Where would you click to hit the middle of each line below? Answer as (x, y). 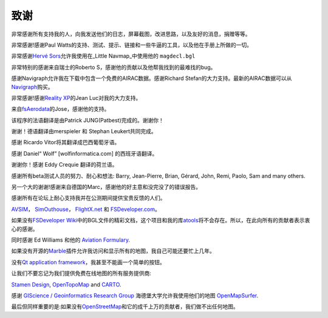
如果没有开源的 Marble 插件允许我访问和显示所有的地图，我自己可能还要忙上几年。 (113, 251)
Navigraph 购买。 (32, 87)
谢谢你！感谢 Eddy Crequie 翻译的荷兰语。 (64, 165)
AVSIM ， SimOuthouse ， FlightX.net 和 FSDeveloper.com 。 (86, 209)
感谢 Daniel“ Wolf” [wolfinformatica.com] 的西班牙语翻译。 (84, 153)
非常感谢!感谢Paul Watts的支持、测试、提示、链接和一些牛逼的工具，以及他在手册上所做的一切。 (132, 45)
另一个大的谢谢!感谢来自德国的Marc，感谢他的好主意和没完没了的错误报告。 (106, 187)
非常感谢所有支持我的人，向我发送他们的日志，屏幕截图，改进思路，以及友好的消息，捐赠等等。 (131, 34)
